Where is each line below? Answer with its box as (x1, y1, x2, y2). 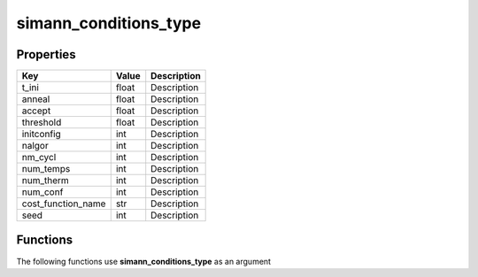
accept (21, 104, 51, 117)
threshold (21, 116, 62, 128)
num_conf (21, 186, 64, 198)
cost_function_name (21, 197, 106, 210)
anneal (21, 93, 50, 105)
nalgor (21, 140, 49, 152)
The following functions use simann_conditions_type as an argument (16, 256, 272, 266)
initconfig (21, 128, 61, 141)
